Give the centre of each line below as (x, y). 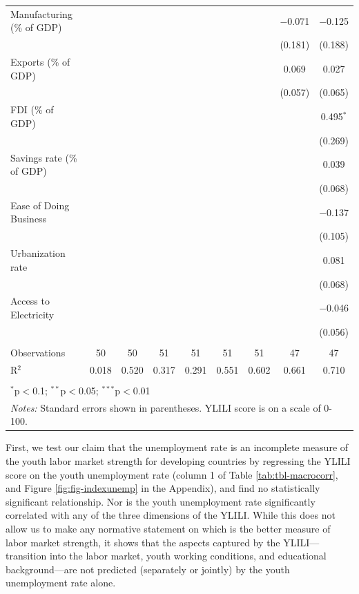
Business (29, 219)
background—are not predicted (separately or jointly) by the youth (148, 569)
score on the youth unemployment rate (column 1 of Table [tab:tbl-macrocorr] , (172, 474)
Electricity (32, 315)
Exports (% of (40, 62)
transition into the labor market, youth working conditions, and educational (166, 556)
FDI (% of (32, 109)
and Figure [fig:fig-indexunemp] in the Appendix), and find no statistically (163, 488)
